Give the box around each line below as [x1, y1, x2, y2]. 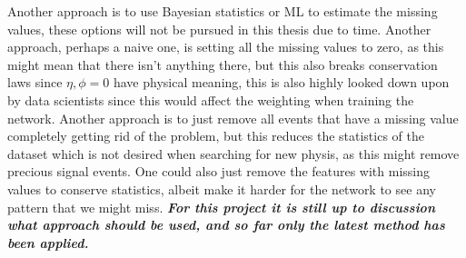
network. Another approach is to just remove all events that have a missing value [7, 108, 459, 127]
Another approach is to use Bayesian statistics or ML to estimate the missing [7, 2, 438, 20]
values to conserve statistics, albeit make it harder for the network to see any [7, 179, 436, 198]
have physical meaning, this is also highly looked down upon [113, 73, 450, 92]
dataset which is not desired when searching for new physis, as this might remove [7, 144, 460, 163]
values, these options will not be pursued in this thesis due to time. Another [7, 19, 431, 38]
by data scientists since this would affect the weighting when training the [7, 90, 414, 109]
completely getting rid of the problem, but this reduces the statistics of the [7, 126, 424, 145]
